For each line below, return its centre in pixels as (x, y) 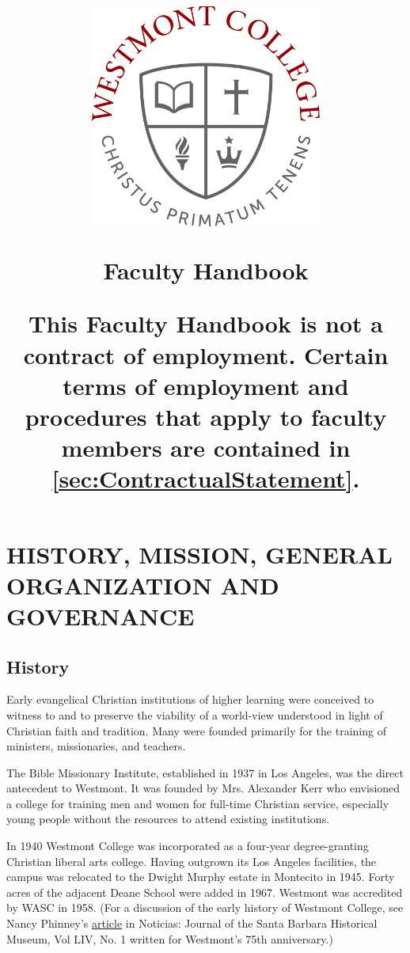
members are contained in (206, 448)
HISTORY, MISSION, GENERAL (199, 554)
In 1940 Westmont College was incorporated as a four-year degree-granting (188, 846)
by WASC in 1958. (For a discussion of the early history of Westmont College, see (205, 907)
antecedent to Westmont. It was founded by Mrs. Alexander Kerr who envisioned (203, 788)
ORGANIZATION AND (143, 585)
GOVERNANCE (101, 615)
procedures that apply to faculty (206, 416)
